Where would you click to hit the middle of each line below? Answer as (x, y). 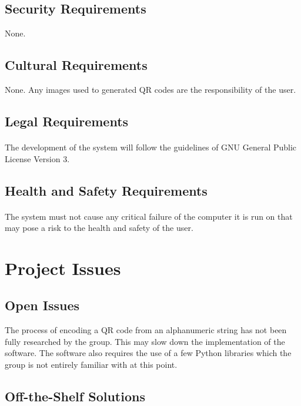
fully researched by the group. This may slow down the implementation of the (145, 341)
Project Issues (63, 268)
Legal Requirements (67, 121)
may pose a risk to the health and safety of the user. (99, 228)
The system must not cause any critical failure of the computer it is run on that (149, 216)
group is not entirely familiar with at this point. (91, 365)
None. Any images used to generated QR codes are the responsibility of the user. (150, 89)
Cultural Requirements (76, 65)
